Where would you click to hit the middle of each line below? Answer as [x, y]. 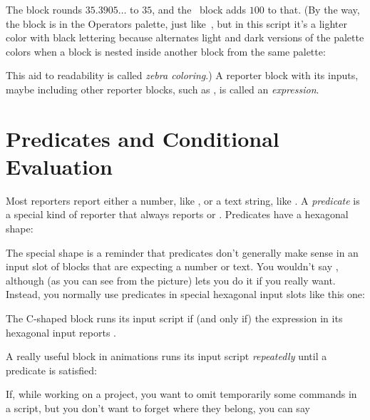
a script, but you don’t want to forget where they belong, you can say [158, 408]
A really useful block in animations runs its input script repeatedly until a [166, 356]
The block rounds [44, 9]
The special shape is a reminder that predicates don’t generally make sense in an [182, 252]
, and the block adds [199, 9]
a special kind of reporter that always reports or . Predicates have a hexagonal [177, 214]
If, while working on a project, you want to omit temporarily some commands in [181, 394]
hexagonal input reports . [61, 332]
